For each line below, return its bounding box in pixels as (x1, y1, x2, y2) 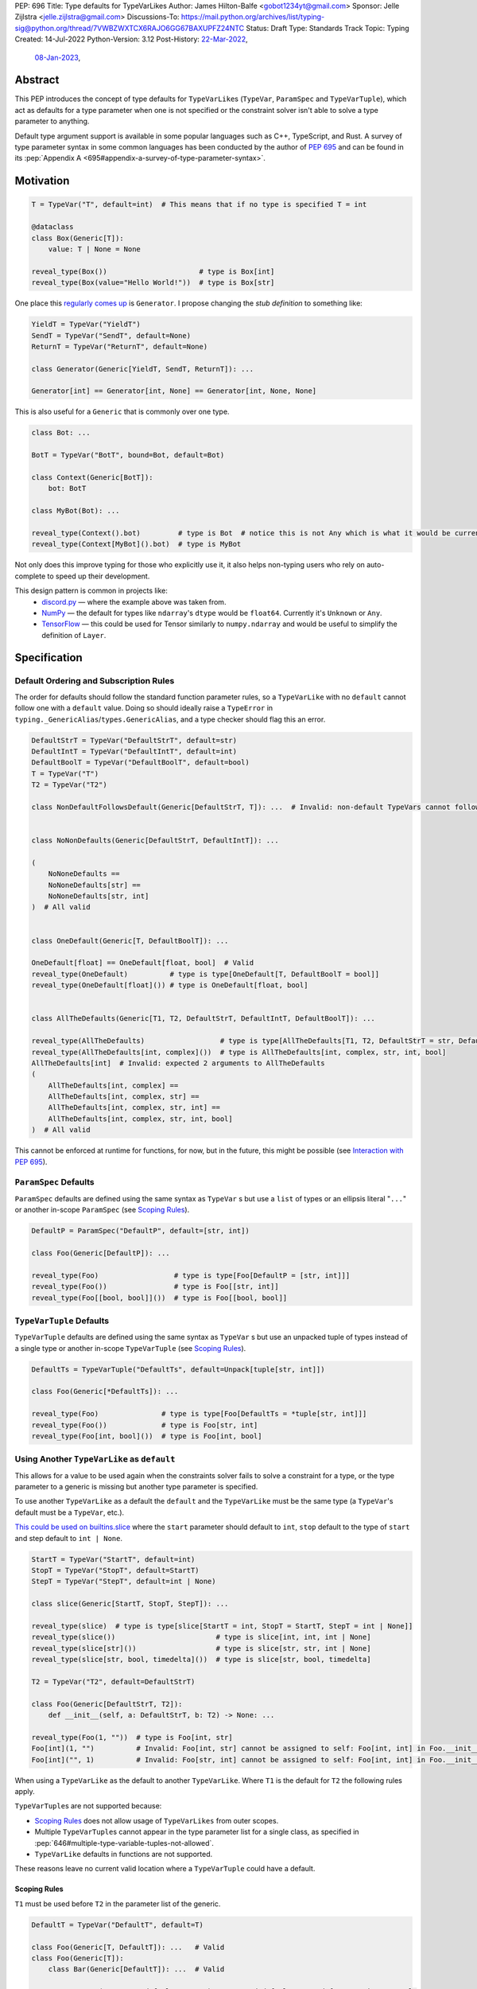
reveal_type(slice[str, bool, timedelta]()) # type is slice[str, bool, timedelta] (31, 1655, 371, 1664)
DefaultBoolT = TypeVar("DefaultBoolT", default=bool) (31, 758, 250, 767)
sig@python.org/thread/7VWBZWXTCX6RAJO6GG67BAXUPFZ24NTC (14, 23, 245, 33)
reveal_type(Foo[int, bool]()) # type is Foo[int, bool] (31, 1431, 262, 1440)
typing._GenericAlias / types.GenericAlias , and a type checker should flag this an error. (14, 714, 326, 724)
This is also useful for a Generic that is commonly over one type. (14, 407, 230, 417)
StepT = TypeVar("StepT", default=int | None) (31, 1577, 216, 1586)
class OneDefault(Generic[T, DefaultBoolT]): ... (31, 936, 229, 945)
